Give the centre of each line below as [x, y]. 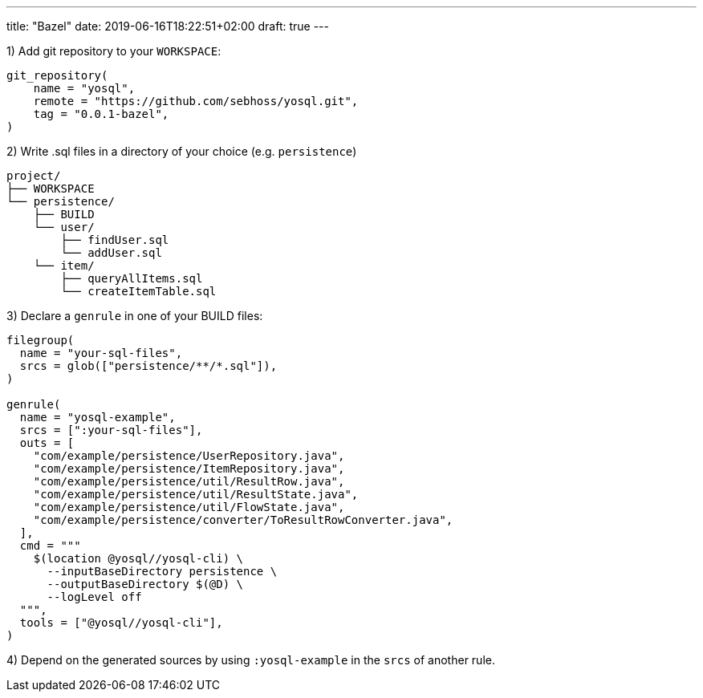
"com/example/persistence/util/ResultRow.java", [189, 481]
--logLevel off [94, 597]
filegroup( [41, 340]
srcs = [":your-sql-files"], [111, 430]
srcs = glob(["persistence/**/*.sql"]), [148, 366]
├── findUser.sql [115, 240]
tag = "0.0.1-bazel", [101, 114]
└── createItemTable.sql [138, 291]
